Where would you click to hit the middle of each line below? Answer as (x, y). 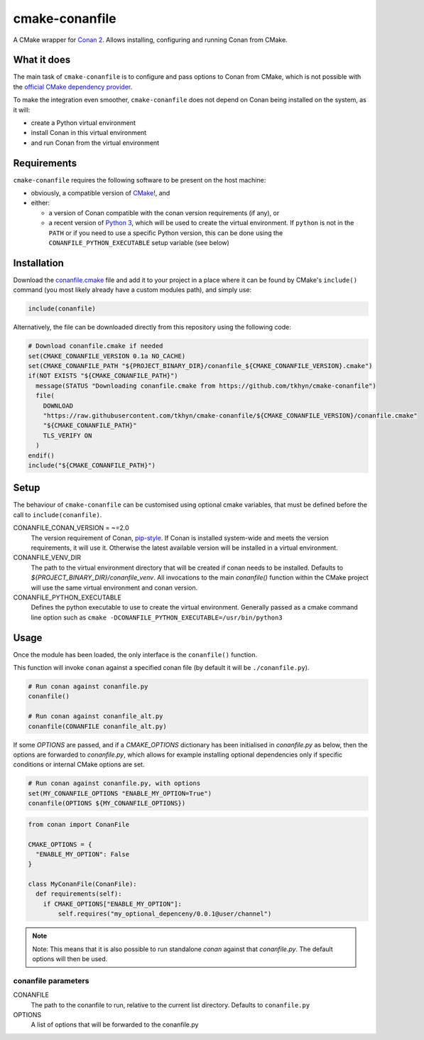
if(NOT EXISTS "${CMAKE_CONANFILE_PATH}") (103, 376)
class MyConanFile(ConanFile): (83, 884)
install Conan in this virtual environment (89, 133)
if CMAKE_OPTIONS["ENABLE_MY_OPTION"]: (113, 904)
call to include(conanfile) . (58, 514)
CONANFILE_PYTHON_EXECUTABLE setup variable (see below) (139, 243)
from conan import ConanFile (79, 824)
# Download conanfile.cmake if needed (96, 346)
